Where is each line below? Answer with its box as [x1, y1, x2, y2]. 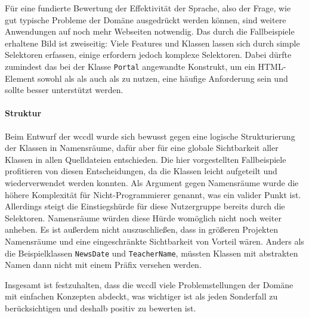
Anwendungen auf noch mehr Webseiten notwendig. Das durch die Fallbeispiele [5, 25, 295, 38]
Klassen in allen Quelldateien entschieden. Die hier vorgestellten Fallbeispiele [5, 153, 286, 165]
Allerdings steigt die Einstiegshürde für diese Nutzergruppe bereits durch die [5, 200, 285, 212]
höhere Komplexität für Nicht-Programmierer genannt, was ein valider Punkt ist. [5, 188, 301, 200]
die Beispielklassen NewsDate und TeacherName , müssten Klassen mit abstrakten [5, 246, 298, 259]
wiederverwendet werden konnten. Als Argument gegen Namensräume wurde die [5, 176, 299, 189]
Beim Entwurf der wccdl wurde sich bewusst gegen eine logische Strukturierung [5, 129, 295, 142]
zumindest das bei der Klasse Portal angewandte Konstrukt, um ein [5, 60, 255, 72]
